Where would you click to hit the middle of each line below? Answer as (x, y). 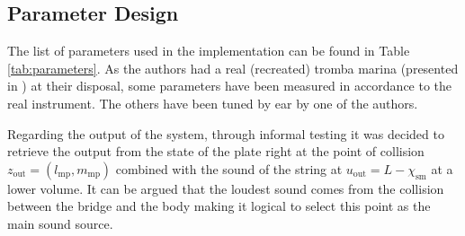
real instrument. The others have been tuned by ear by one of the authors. (213, 103)
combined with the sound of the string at (229, 168)
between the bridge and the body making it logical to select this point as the (219, 206)
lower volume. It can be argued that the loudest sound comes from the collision (226, 188)
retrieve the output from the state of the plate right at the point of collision (216, 151)
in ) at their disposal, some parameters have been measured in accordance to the (230, 86)
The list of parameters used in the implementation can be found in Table (209, 51)
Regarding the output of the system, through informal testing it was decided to (226, 133)
